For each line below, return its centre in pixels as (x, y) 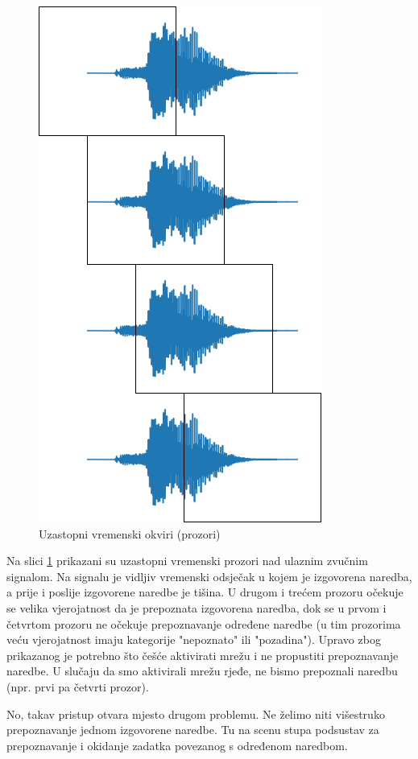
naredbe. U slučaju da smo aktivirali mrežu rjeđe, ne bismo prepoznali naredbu (202, 671)
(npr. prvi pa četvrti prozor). (78, 686)
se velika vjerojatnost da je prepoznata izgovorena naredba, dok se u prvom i (197, 607)
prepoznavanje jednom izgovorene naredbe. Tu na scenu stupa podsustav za (193, 730)
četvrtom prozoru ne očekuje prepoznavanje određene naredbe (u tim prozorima (204, 623)
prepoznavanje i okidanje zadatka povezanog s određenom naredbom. (177, 745)
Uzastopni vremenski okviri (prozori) (130, 533)
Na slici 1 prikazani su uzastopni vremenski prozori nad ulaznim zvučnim (187, 561)
